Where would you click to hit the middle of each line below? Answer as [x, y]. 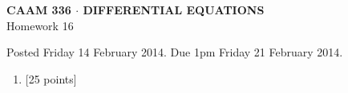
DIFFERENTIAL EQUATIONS [174, 10]
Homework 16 [40, 25]
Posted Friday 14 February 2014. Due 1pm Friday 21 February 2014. [175, 52]
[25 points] [51, 78]
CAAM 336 [39, 10]
